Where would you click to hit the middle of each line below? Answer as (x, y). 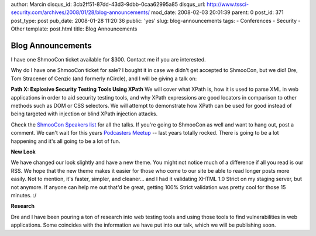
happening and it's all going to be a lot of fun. (66, 141)
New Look (23, 152)
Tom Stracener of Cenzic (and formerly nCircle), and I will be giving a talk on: (104, 78)
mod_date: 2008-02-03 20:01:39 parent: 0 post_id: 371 (217, 12)
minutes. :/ (24, 195)
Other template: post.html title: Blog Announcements (74, 29)
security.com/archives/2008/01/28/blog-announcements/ (80, 12)
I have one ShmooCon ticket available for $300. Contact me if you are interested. (108, 60)
